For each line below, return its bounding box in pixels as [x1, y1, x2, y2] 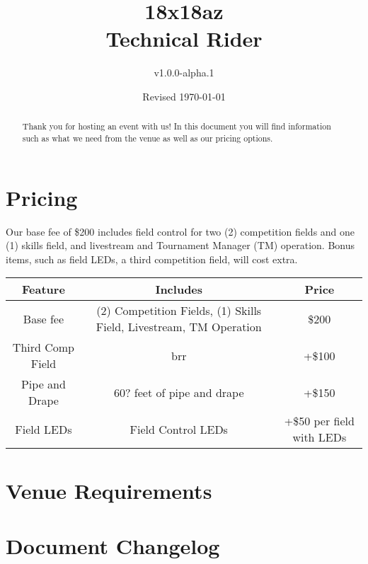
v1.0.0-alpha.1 [154, 65, 214, 80]
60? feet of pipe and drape [113, 384, 244, 401]
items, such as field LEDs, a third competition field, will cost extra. [6, 251, 298, 266]
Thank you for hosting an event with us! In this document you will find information [22, 120, 331, 132]
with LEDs [292, 429, 347, 446]
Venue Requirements [6, 476, 212, 505]
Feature [22, 281, 65, 298]
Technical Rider [105, 24, 263, 53]
